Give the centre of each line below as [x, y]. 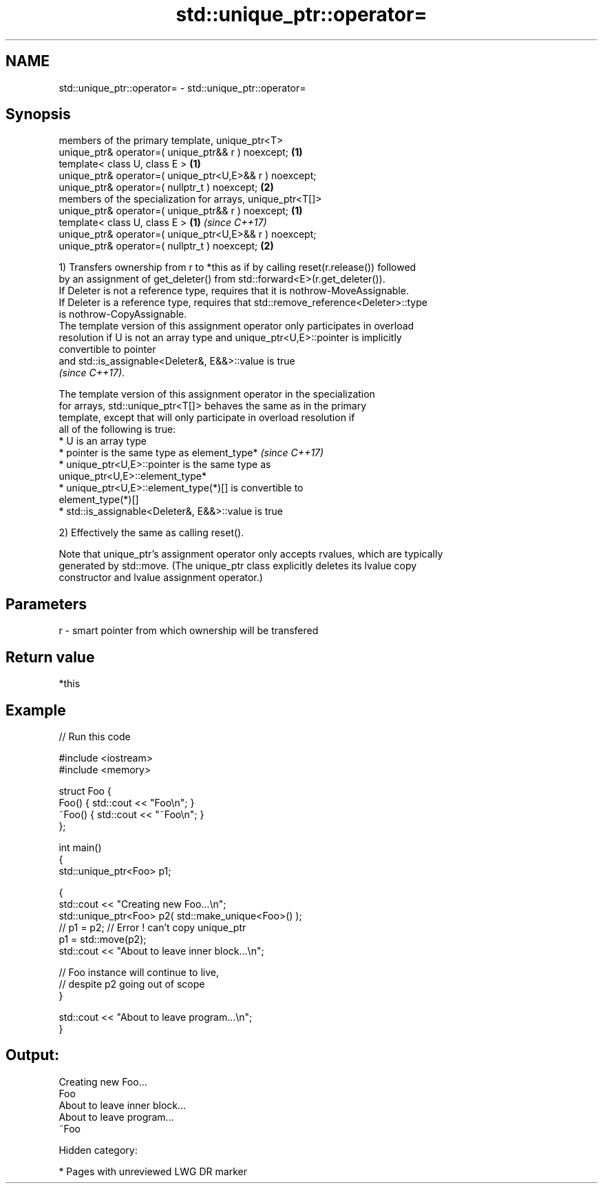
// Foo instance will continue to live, [139, 972]
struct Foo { [85, 791]
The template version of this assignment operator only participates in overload [236, 326]
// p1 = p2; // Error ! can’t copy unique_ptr [152, 927]
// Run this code [95, 736]
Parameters [46, 604]
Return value [50, 657]
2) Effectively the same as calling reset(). [151, 533]
